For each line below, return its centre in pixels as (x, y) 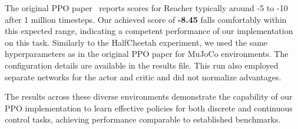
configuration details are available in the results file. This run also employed (142, 65)
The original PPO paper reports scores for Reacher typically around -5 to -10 (146, 8)
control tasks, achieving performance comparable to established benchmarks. (143, 119)
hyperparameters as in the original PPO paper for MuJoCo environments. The (147, 54)
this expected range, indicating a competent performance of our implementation (149, 31)
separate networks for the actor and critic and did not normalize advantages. (143, 77)
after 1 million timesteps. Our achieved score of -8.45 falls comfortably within (146, 19)
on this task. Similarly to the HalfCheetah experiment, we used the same (136, 42)
